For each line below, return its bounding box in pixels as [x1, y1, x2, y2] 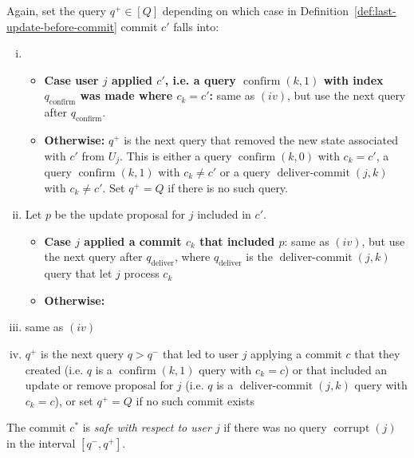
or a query [219, 164, 270, 180]
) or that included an [284, 361, 388, 377]
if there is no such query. [168, 179, 288, 195]
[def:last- [354, 2, 396, 18]
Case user [44, 71, 99, 88]
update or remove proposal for [25, 377, 174, 393]
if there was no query [223, 419, 327, 436]
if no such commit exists [136, 392, 254, 409]
